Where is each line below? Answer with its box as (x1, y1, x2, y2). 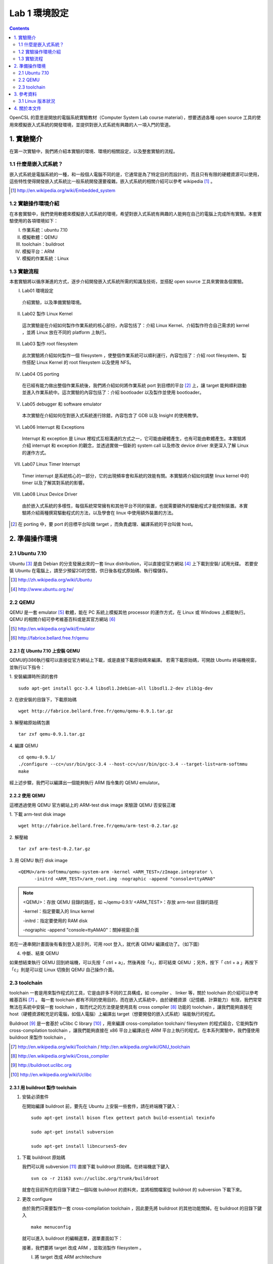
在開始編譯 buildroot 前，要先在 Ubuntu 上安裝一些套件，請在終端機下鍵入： (22, 1103, 180, 1109)
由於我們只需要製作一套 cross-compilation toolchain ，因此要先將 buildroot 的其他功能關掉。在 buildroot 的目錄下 (22, 1205, 258, 1211)
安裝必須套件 (22, 1094, 49, 1100)
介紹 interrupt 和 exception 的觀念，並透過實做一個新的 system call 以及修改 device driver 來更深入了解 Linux (22, 442, 249, 448)
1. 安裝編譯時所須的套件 (9, 673, 58, 680)
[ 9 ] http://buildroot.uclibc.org (11, 1062, 72, 1068)
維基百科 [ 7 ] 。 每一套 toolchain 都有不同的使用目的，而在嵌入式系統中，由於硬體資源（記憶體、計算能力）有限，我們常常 (9, 997, 262, 1003)
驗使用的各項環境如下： (9, 217, 58, 223)
